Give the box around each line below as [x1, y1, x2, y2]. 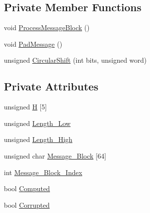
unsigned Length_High [4, 134, 73, 144]
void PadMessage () [4, 38, 63, 49]
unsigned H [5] [4, 102, 47, 112]
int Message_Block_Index [4, 167, 83, 177]
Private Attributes [4, 79, 99, 94]
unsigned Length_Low [4, 118, 71, 128]
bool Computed [4, 183, 50, 194]
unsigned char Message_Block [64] [4, 150, 106, 160]
